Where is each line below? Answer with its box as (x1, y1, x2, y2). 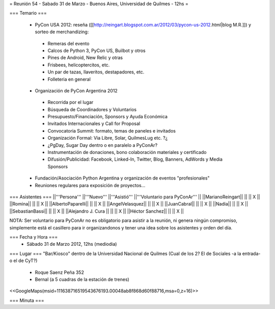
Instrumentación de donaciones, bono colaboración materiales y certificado (47, 149, 207, 156)
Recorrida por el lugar (47, 99, 94, 106)
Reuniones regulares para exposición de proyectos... (35, 182, 146, 188)
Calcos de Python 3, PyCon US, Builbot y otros (47, 47, 146, 54)
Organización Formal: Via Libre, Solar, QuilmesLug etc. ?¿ (47, 135, 168, 141)
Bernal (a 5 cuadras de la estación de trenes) (35, 276, 129, 282)
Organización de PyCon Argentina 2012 (35, 87, 118, 94)
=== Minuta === (9, 297, 44, 303)
